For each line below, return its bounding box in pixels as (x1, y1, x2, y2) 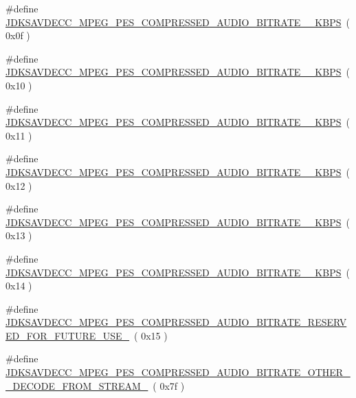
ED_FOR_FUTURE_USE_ (5, 328, 130, 342)
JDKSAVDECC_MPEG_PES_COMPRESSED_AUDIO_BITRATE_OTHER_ (5, 365, 351, 379)
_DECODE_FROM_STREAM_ (5, 378, 148, 393)
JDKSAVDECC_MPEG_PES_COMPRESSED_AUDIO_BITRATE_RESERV (5, 315, 347, 329)
